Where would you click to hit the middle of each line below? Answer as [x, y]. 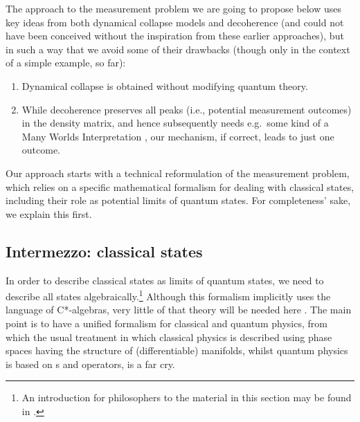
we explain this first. [49, 213]
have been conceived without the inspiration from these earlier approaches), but [175, 36]
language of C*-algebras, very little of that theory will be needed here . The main [179, 310]
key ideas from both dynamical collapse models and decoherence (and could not [175, 22]
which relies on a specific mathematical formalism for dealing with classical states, [180, 186]
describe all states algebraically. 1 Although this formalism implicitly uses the [168, 295]
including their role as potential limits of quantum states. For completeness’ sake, [178, 200]
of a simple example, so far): [66, 63]
